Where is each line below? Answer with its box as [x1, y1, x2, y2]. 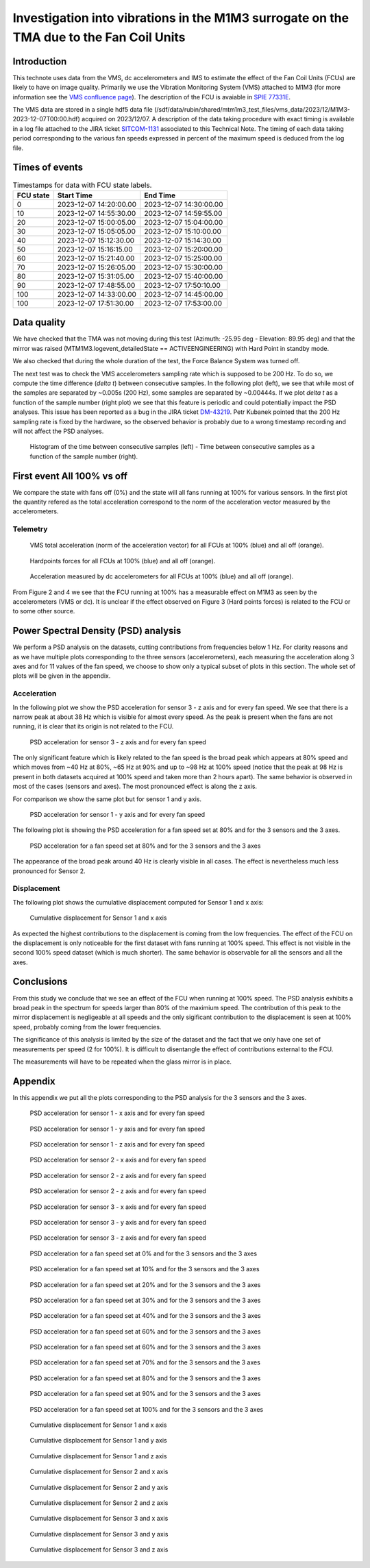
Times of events [12, 162, 84, 173]
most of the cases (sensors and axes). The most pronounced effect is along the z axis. [12, 782, 257, 791]
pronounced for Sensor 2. [12, 867, 86, 875]
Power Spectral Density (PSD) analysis [12, 625, 182, 637]
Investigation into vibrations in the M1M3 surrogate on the [12, 10, 349, 25]
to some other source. [12, 607, 75, 615]
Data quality [12, 317, 66, 328]
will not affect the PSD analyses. [12, 427, 104, 435]
